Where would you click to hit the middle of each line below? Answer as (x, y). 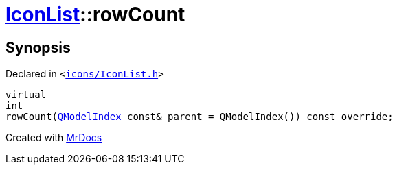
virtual (26, 95)
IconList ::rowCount (95, 14)
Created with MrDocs (54, 138)
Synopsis (38, 47)
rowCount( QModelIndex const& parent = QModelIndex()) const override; (200, 117)
